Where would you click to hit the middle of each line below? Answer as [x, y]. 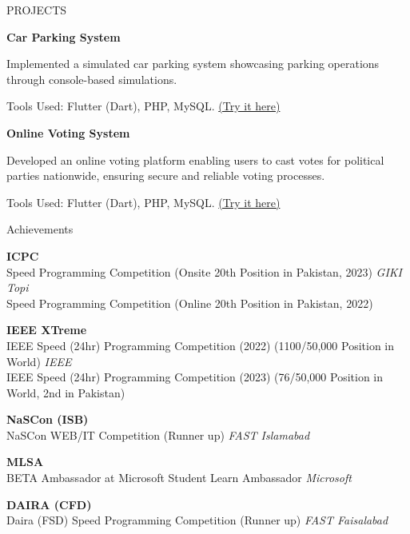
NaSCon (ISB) [48, 419]
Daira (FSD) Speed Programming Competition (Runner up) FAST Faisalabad [197, 520]
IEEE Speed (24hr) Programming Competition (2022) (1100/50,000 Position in [201, 345]
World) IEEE [39, 361]
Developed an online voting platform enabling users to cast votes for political [195, 159]
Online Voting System [68, 132]
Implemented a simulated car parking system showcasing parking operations [193, 64]
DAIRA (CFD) [49, 504]
